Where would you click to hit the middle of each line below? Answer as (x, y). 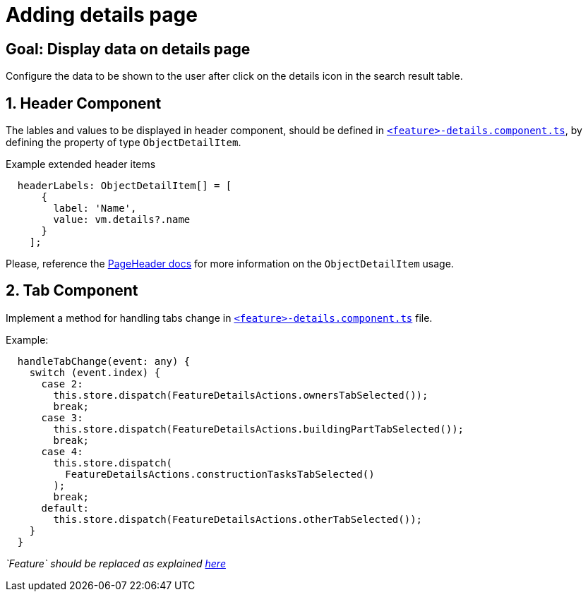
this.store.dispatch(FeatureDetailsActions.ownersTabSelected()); (241, 395)
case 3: (62, 417)
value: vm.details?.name (122, 220)
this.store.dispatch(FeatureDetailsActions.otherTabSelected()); (238, 519)
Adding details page (102, 15)
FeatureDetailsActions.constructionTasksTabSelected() (220, 474)
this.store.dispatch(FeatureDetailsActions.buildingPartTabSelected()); (259, 429)
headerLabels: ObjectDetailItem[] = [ (125, 186)
